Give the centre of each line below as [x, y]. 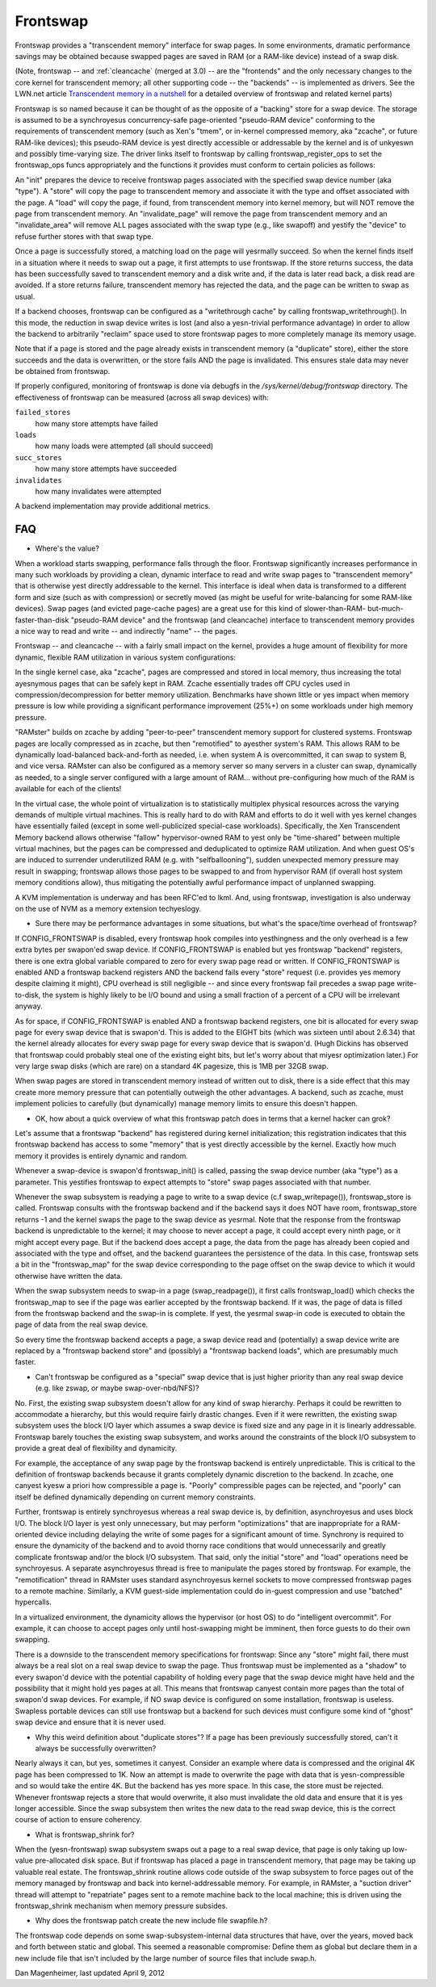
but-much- [386, 609]
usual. [25, 296]
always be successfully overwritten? [96, 1748]
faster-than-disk [42, 620]
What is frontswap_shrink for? [85, 1834]
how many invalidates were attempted [98, 491]
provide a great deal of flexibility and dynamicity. [96, 1448]
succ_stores [38, 457]
